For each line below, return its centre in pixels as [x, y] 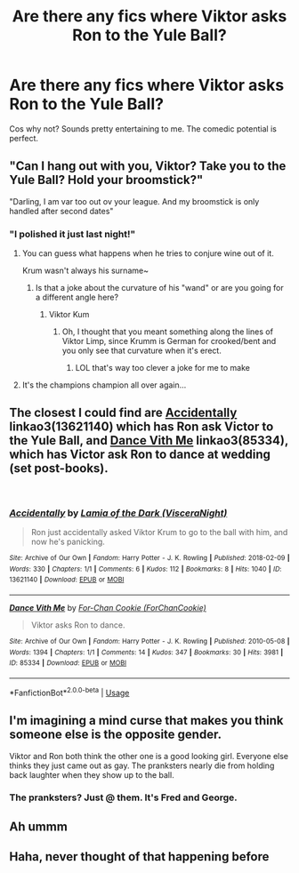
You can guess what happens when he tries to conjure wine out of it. [148, 253]
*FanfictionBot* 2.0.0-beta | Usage [69, 692]
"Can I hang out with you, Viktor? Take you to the [148, 166]
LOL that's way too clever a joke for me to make [163, 368]
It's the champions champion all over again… [104, 385]
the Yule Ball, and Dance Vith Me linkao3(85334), [149, 441]
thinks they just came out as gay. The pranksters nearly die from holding [142, 765]
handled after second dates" [61, 211]
